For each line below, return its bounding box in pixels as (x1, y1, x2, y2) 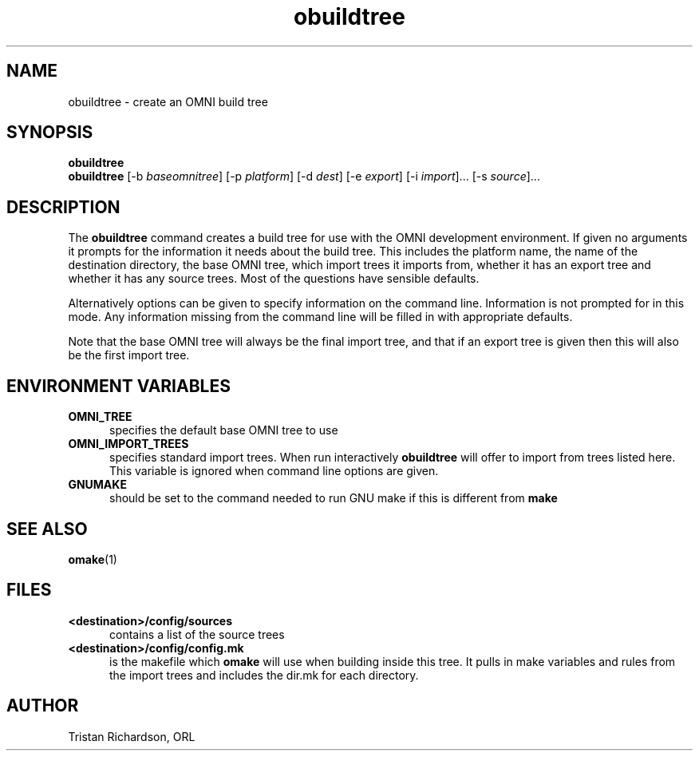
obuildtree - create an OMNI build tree (68, 94, 268, 109)
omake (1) (68, 552, 117, 566)
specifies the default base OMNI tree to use (109, 423, 338, 438)
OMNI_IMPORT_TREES (68, 437, 189, 451)
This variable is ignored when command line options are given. (109, 464, 439, 478)
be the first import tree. (68, 348, 190, 363)
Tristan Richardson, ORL (68, 729, 195, 743)
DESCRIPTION (6, 196, 120, 217)
